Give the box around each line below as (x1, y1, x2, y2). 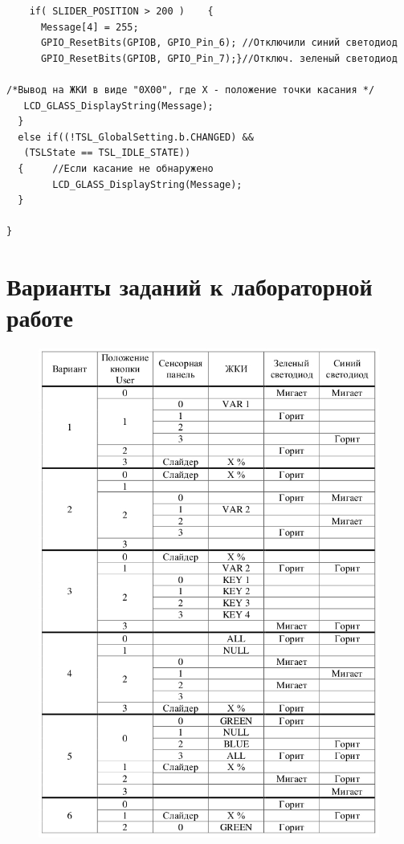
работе (6, 301, 74, 334)
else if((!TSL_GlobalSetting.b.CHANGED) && (18, 131, 254, 143)
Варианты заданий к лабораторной (6, 270, 373, 303)
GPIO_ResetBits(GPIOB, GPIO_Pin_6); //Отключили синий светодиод (40, 37, 398, 49)
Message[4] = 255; (40, 21, 139, 33)
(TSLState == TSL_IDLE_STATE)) (23, 147, 191, 159)
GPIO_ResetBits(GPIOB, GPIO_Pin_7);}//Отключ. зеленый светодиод (40, 52, 398, 64)
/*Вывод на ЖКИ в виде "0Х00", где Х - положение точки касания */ (6, 84, 375, 96)
